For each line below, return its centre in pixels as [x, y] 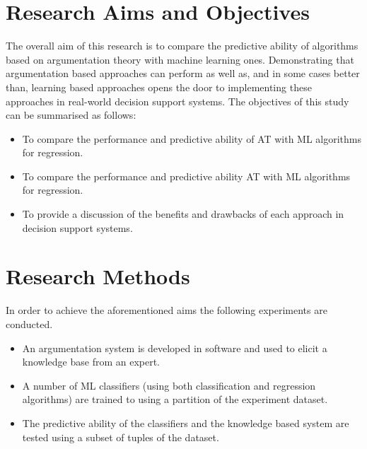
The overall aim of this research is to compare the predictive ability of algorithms [182, 46]
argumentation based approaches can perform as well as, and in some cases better [183, 73]
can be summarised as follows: [71, 115]
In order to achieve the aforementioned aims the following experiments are [167, 310]
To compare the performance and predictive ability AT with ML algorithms [186, 176]
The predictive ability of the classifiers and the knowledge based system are [186, 422]
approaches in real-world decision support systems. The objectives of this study [177, 101]
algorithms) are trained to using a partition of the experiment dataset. [175, 399]
